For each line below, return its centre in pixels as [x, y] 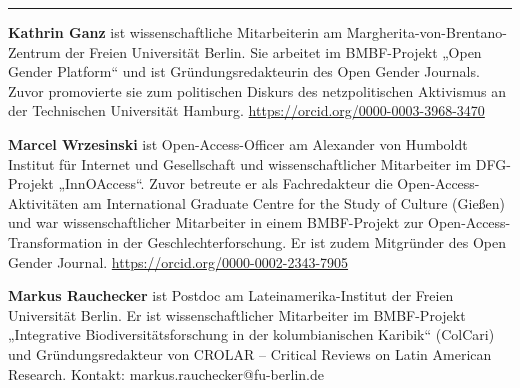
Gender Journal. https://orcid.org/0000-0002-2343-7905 [178, 261]
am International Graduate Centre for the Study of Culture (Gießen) [294, 202]
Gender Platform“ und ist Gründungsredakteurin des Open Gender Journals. [244, 71]
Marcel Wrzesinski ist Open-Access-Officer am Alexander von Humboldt [238, 143]
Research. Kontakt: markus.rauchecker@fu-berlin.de [166, 373]
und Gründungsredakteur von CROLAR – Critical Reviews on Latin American [250, 353]
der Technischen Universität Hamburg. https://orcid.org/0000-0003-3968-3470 [246, 110]
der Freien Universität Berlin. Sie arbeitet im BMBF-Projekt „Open [273, 51]
